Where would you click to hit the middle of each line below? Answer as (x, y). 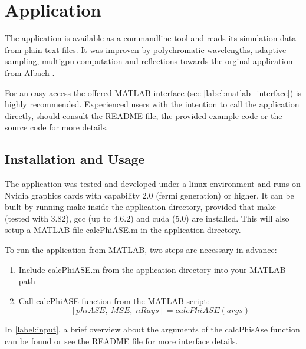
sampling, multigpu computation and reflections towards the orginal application (149, 61)
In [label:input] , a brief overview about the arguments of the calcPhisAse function (152, 329)
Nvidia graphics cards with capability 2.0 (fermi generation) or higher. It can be (149, 195)
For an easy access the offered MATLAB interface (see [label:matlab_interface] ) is (153, 92)
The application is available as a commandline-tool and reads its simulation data (151, 38)
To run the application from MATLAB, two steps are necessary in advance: (141, 250)
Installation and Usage (75, 159)
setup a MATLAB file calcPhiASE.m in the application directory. (123, 230)
